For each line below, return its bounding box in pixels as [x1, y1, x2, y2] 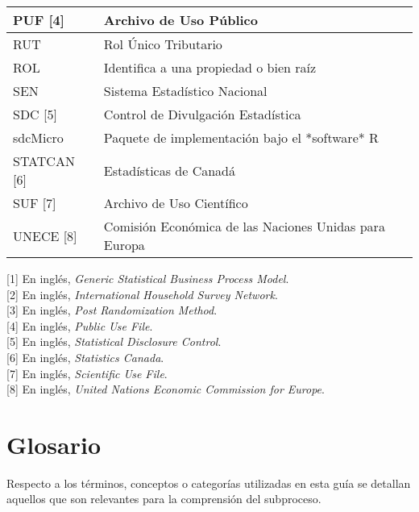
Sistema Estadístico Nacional [103, 81, 268, 100]
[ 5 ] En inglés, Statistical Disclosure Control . [6, 333, 222, 350]
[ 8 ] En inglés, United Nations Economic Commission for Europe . [6, 381, 325, 398]
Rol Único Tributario [103, 35, 222, 53]
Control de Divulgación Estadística [103, 105, 301, 123]
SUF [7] [13, 194, 56, 212]
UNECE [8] [13, 226, 77, 245]
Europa [103, 235, 145, 254]
